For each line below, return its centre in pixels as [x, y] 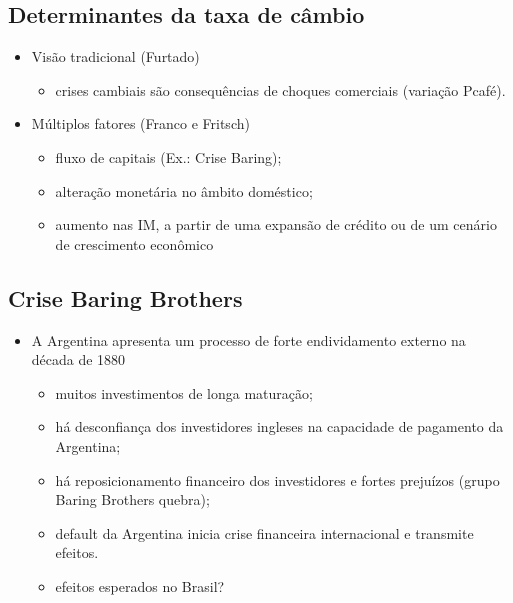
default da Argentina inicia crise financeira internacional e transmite [264, 532]
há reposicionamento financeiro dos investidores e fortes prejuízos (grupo [277, 479]
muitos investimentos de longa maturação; [184, 392]
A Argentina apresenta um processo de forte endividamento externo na [248, 339]
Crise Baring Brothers [125, 297]
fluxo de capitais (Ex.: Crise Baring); [168, 156]
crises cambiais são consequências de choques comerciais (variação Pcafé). [280, 89]
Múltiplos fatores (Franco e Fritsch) [140, 123]
